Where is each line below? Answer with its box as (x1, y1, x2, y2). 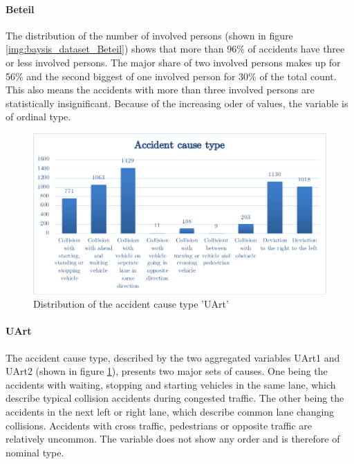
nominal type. (6, 445, 64, 459)
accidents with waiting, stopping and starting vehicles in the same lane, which (6, 377, 336, 391)
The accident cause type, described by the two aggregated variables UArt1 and (6, 350, 340, 364)
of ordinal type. (6, 109, 71, 124)
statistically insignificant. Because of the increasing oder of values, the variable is (6, 95, 348, 110)
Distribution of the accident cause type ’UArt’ (33, 297, 229, 311)
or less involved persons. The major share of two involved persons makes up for (6, 55, 341, 69)
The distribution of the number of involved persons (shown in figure (6, 28, 293, 42)
